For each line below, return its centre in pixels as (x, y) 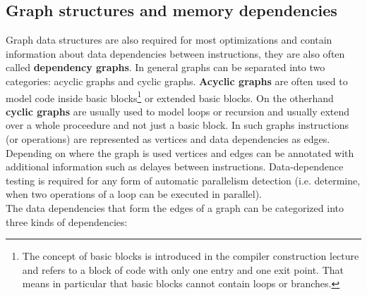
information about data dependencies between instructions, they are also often (175, 53)
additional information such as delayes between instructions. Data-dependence (175, 167)
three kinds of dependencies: (67, 221)
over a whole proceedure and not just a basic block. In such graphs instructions (177, 125)
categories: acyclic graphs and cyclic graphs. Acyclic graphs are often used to (177, 81)
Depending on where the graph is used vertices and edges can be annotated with (180, 152)
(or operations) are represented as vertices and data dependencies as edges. (168, 139)
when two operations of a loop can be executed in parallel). (134, 194)
